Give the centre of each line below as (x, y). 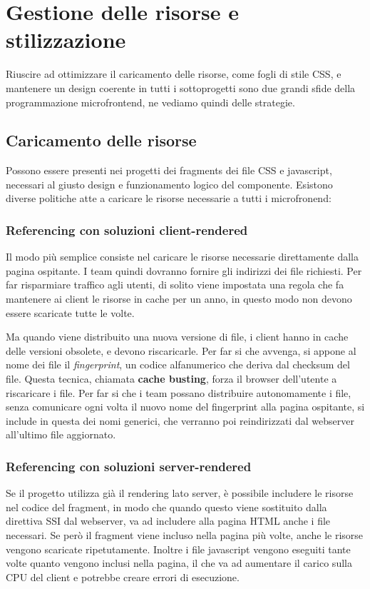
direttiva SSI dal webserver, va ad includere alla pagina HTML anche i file (168, 521)
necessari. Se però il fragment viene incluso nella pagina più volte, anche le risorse (185, 535)
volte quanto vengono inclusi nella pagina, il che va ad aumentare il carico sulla (179, 563)
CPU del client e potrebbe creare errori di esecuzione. (123, 577)
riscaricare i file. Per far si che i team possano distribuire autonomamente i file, (179, 392)
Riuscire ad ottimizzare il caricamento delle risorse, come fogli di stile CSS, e (174, 74)
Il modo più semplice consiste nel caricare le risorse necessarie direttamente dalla (182, 257)
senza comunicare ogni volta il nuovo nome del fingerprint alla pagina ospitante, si (185, 407)
